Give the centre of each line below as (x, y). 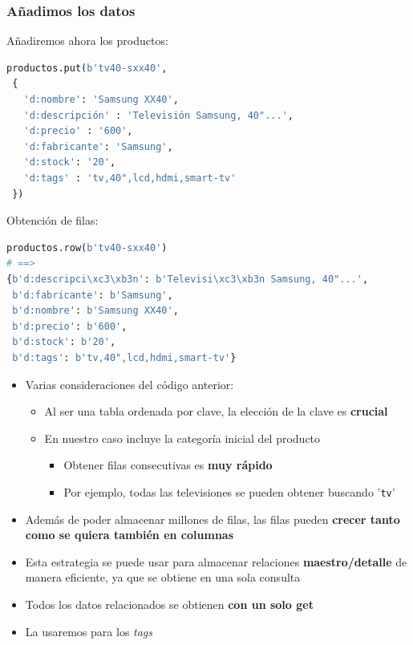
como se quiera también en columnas (130, 535)
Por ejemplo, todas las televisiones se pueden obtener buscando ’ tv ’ (229, 491)
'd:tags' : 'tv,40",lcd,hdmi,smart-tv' (130, 178)
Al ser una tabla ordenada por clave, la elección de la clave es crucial (216, 411)
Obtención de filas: (53, 220)
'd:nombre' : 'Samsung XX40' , (101, 99)
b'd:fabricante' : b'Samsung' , (93, 295)
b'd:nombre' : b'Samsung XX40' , (95, 311)
